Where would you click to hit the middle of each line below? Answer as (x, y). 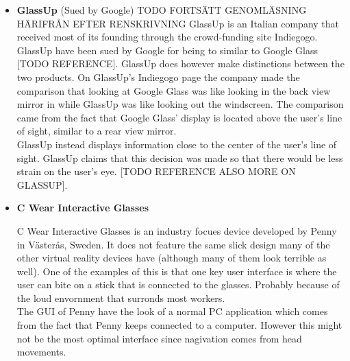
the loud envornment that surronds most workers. (121, 298)
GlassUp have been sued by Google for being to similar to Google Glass (167, 50)
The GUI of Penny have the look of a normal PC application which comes (172, 311)
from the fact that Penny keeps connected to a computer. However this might (179, 325)
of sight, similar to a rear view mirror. (97, 131)
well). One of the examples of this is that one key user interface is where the (177, 271)
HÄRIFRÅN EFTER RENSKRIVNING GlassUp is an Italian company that (178, 23)
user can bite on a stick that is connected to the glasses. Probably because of (178, 284)
